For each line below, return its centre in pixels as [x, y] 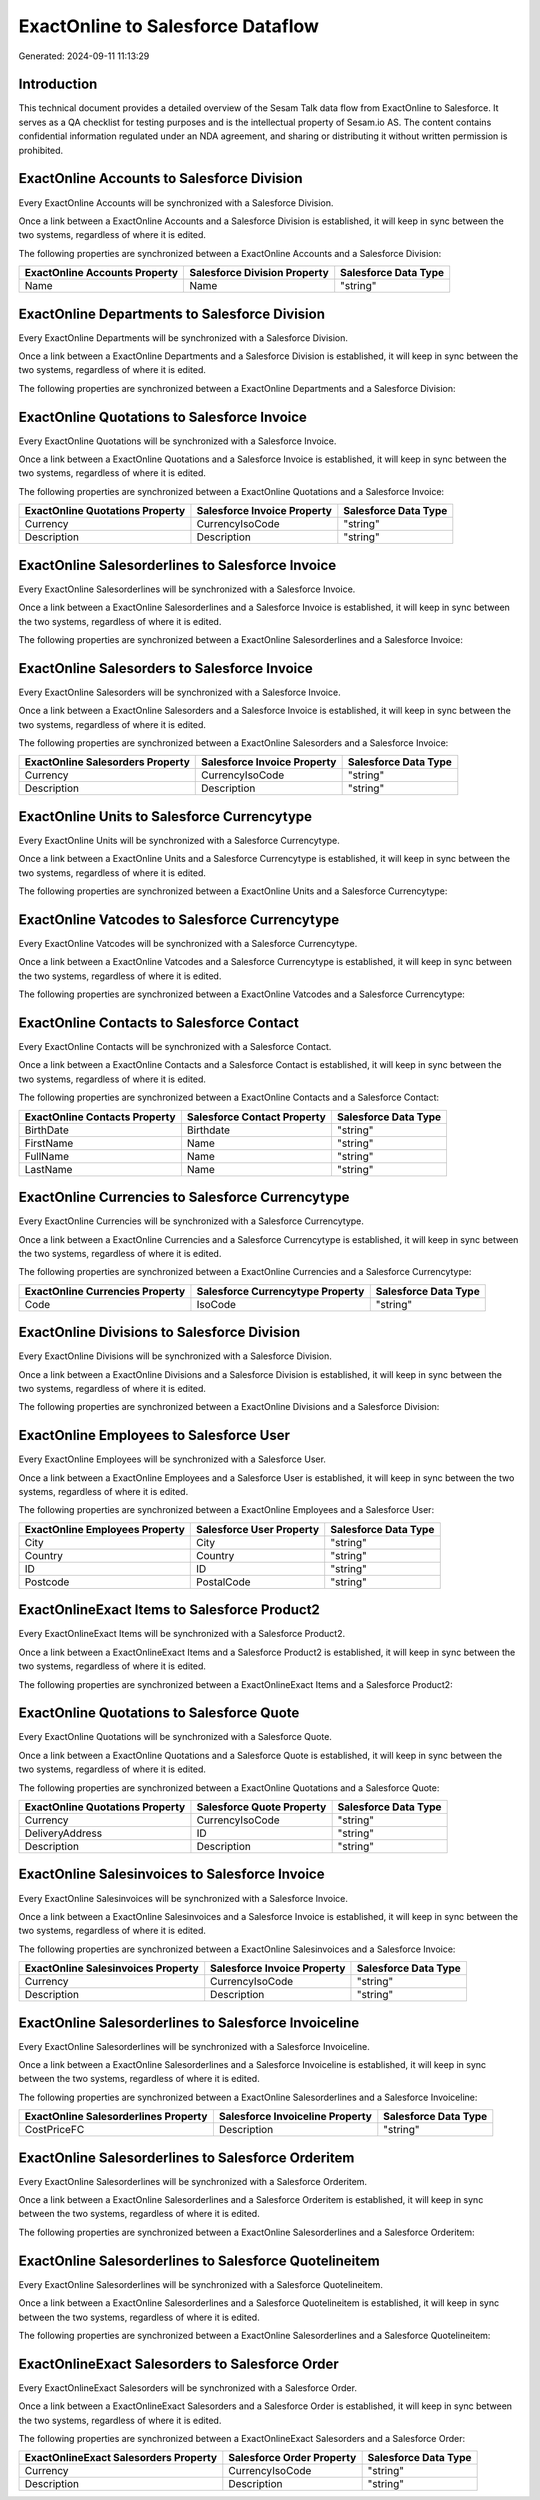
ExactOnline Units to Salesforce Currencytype [165, 816]
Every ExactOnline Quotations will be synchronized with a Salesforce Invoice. [177, 441]
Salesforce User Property [258, 1529]
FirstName [49, 1143]
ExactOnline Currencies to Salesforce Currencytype [184, 1197]
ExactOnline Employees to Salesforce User [154, 1435]
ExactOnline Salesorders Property [107, 762]
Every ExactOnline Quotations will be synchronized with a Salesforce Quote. [175, 1737]
